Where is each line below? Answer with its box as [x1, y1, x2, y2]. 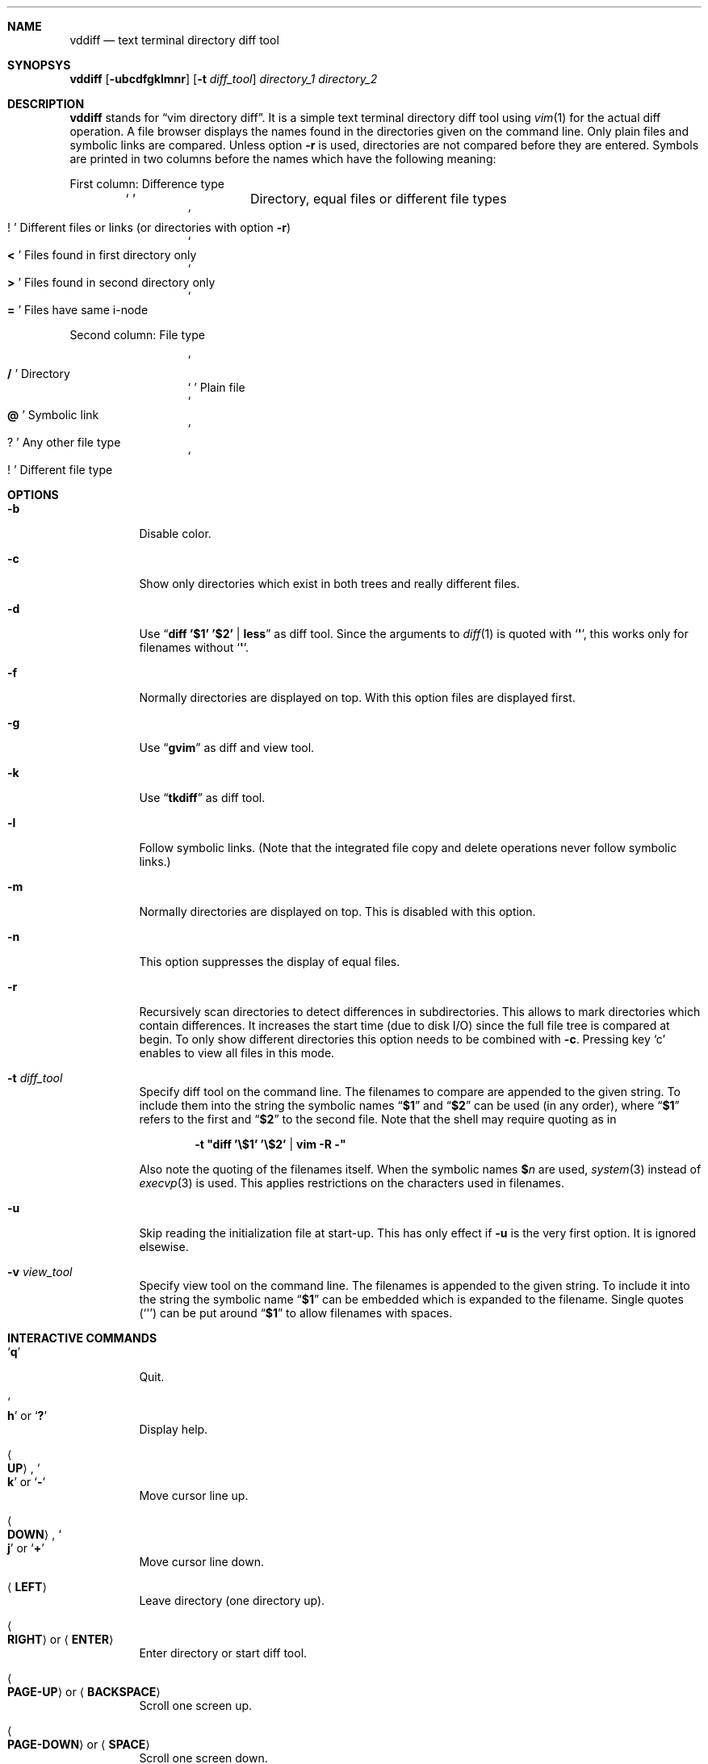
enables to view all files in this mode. [139, 1046, 335, 1060]
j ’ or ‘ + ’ [7, 1541, 44, 1555]
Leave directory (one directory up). [139, 1594, 325, 1607]
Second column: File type [69, 328, 205, 342]
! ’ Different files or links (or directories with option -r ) [7, 220, 291, 234]
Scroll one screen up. [139, 1699, 253, 1712]
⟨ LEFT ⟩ [7, 1580, 47, 1594]
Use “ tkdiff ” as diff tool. [139, 791, 266, 804]
